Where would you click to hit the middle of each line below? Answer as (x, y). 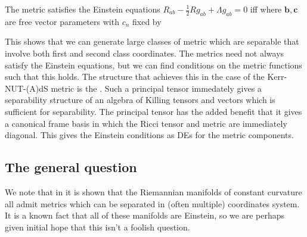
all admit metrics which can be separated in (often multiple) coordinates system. (152, 203)
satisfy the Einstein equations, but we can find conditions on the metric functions (153, 65)
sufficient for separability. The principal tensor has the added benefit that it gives (153, 111)
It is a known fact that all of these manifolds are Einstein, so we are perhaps (145, 215)
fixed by (147, 21)
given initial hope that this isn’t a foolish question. (97, 227)
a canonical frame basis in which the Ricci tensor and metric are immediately (146, 123)
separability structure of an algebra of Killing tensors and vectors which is (140, 100)
